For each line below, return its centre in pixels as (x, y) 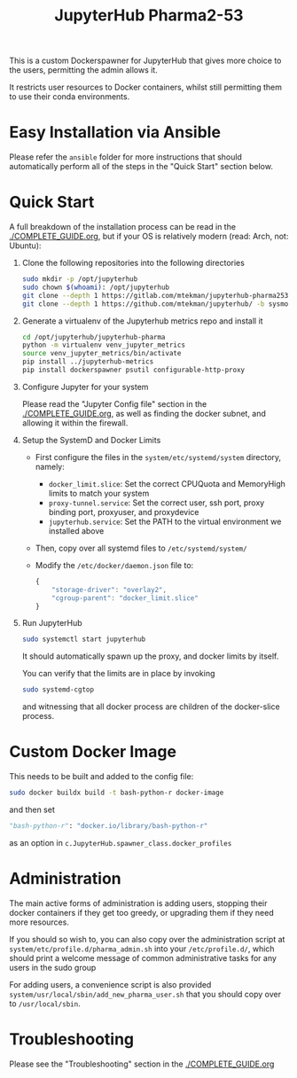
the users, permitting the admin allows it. (83, 70)
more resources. (39, 922)
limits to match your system (99, 493)
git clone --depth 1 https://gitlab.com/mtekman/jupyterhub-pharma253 (155, 295)
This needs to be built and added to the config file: (102, 777)
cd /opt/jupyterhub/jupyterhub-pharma (94, 337)
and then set (32, 809)
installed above (76, 531)
